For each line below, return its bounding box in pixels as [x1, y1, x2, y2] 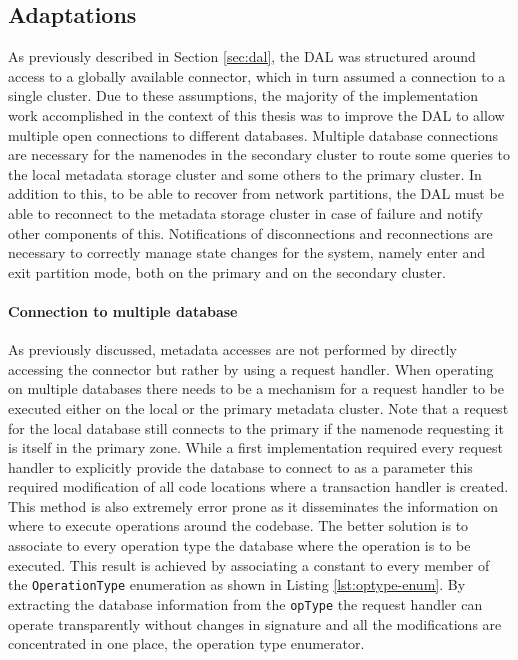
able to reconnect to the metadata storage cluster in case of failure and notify [8, 202, 483, 223]
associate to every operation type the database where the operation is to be [8, 535, 471, 556]
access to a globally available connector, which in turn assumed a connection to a [8, 65, 506, 86]
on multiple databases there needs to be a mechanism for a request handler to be [8, 378, 504, 399]
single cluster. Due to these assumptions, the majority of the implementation [8, 85, 479, 106]
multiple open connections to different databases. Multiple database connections [8, 124, 499, 145]
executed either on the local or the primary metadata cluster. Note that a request [8, 397, 509, 418]
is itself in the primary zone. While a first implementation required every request [8, 437, 503, 458]
